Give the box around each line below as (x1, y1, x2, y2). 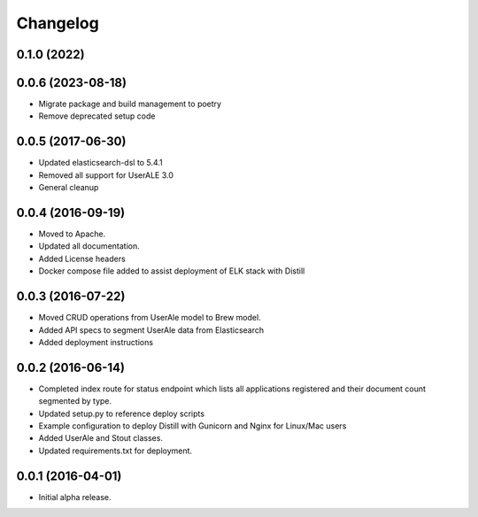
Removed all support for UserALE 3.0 (38, 169, 174, 181)
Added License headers (38, 253, 126, 264)
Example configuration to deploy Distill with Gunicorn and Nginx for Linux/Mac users (38, 421, 347, 431)
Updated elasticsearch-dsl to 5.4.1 (38, 158, 163, 168)
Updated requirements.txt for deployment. (38, 445, 193, 456)
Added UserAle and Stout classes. (38, 433, 164, 444)
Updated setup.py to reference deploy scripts (38, 408, 205, 419)
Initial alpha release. (38, 491, 112, 502)
